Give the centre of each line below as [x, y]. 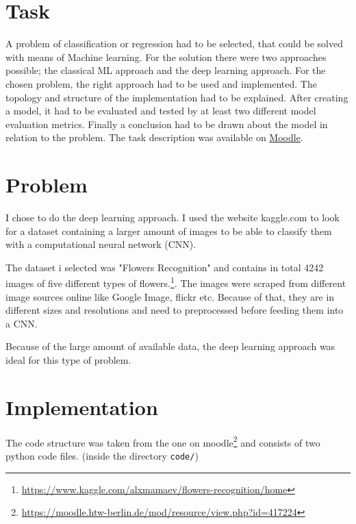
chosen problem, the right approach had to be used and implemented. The [161, 83]
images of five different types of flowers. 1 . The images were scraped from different [176, 282]
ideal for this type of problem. [68, 360]
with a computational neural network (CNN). [101, 244]
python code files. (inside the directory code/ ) [102, 455]
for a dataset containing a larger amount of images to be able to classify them [169, 230]
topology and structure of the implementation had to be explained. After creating [177, 97]
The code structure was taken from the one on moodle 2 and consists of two [163, 441]
